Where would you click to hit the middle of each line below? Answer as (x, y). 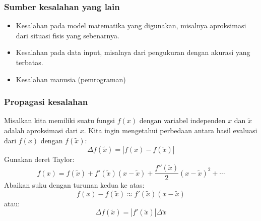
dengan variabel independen (182, 120)
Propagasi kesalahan (46, 102)
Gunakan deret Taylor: (39, 159)
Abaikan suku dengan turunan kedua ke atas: (74, 185)
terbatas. (29, 62)
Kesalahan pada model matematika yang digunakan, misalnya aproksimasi (131, 25)
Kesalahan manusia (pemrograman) (71, 79)
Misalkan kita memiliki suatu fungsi (59, 120)
